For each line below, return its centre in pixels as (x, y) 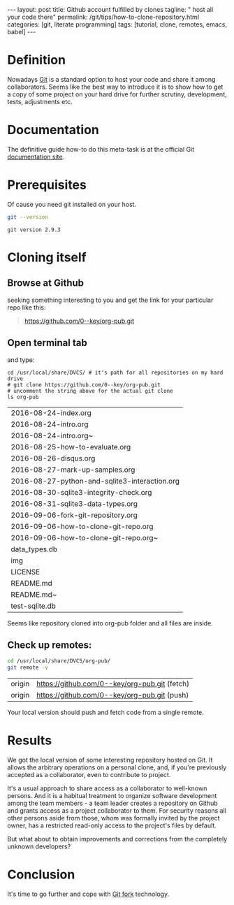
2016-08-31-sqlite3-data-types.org (74, 503)
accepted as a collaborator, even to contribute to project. (89, 775)
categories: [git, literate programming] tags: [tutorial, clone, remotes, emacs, (117, 24)
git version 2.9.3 (34, 230)
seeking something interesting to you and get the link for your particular (110, 300)
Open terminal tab (47, 343)
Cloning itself (47, 257)
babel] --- (22, 32)
